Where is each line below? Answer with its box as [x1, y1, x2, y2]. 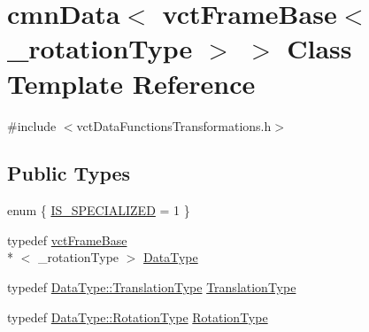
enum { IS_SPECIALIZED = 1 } [7, 201, 190, 220]
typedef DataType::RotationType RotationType [7, 307, 268, 326]
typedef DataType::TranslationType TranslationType [7, 278, 296, 297]
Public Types [7, 159, 131, 187]
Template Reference [7, 65, 256, 101]
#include [7, 116, 57, 135]
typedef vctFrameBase [7, 230, 127, 249]
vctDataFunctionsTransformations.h [76, 116, 272, 135]
